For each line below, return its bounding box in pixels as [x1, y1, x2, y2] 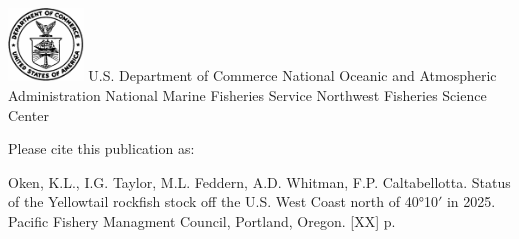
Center [8, 104, 49, 125]
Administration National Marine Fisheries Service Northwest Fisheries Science [8, 85, 487, 106]
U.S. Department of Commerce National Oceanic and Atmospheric [88, 65, 497, 86]
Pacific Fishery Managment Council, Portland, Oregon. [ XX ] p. [8, 210, 396, 231]
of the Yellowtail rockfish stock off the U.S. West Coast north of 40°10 [8, 191, 438, 212]
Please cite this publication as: [8, 138, 195, 159]
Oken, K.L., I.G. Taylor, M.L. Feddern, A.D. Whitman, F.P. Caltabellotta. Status [8, 171, 511, 192]
